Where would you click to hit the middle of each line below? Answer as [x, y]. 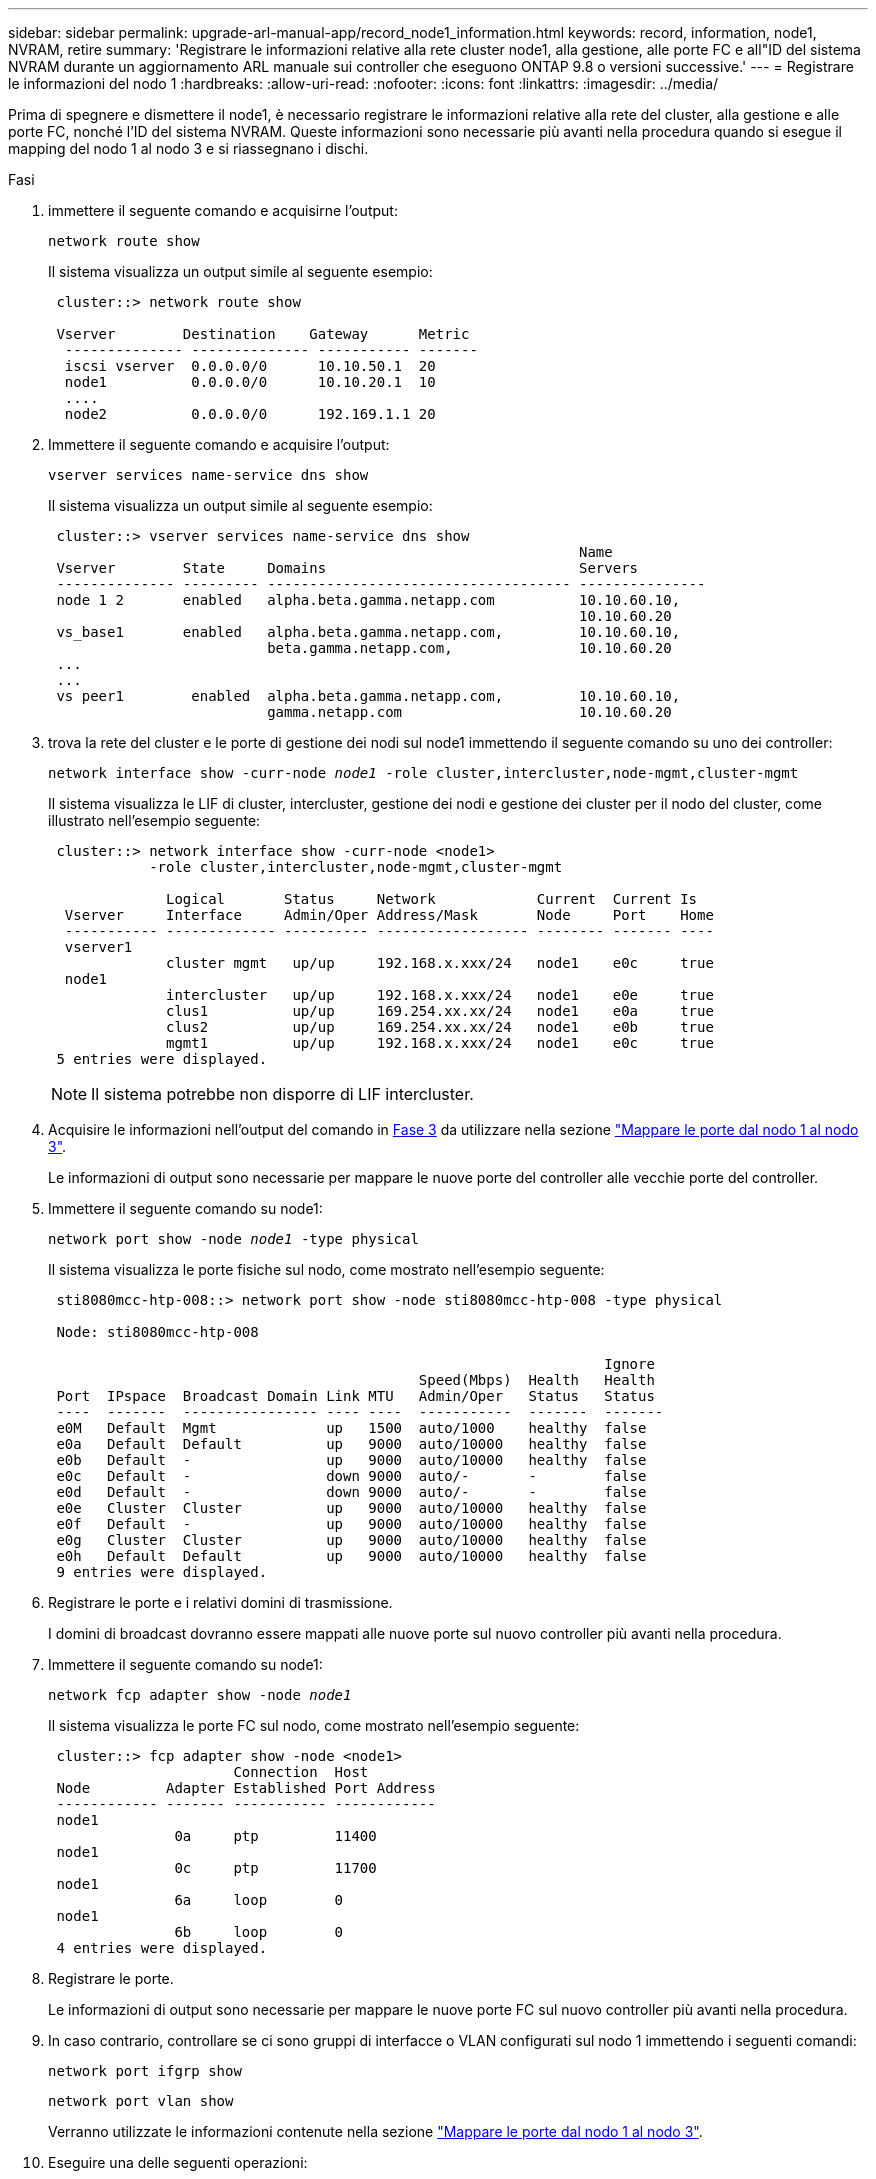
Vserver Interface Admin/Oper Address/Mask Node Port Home [389, 915]
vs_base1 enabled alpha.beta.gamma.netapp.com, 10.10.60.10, [368, 632]
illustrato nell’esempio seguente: [154, 820]
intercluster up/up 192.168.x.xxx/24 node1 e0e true [440, 995]
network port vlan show [141, 2101]
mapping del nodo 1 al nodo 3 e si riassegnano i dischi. [188, 148]
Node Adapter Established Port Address [246, 1788]
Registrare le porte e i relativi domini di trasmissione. [220, 1602]
